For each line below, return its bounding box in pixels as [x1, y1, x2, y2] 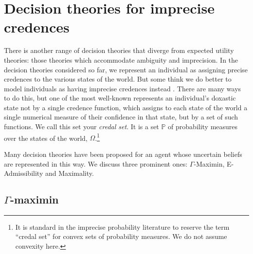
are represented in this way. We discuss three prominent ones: [4, 158, 188, 169]
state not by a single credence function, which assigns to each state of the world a [4, 102, 248, 112]
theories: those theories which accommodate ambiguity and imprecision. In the [4, 54, 238, 65]
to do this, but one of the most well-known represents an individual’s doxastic [4, 93, 236, 103]
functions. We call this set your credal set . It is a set [4, 121, 159, 132]
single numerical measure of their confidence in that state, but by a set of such [4, 112, 238, 122]
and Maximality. [45, 168, 94, 178]
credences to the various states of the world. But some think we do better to [4, 74, 232, 84]
